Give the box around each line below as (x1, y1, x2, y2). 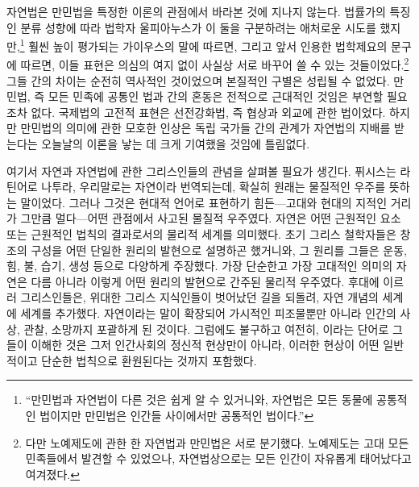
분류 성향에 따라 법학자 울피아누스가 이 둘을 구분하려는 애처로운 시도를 (20, 19, 376, 35)
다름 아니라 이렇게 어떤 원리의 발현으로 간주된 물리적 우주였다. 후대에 (31, 273, 380, 289)
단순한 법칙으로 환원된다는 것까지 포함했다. (41, 352, 257, 368)
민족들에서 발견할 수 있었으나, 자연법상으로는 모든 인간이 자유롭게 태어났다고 (25, 450, 412, 467)
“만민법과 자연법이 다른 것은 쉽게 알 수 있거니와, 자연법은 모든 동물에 (25, 391, 373, 408)
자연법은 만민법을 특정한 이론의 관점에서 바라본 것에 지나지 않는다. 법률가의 (6, 3, 386, 19)
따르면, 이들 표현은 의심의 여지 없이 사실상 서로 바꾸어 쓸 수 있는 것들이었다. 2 (20, 54, 409, 73)
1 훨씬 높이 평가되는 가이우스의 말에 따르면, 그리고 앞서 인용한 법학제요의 (19, 35, 388, 54)
